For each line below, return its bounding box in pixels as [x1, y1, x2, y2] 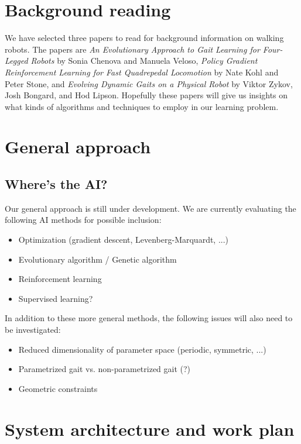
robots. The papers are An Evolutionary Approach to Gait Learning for [5, 43, 260, 55]
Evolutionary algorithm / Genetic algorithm [18, 253, 177, 265]
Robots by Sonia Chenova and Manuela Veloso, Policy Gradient [30, 54, 258, 67]
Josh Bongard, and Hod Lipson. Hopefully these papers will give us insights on [5, 89, 288, 101]
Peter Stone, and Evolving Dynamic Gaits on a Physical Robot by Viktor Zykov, [5, 77, 293, 90]
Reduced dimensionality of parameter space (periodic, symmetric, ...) [18, 343, 266, 355]
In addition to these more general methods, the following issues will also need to [5, 312, 293, 324]
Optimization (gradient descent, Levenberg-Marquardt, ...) [18, 233, 229, 246]
